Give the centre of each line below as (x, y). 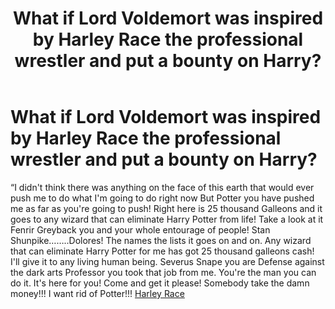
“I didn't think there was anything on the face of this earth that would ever (162, 187)
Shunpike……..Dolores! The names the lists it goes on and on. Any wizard (161, 240)
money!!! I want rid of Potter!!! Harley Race (97, 293)
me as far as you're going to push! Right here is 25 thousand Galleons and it (166, 208)
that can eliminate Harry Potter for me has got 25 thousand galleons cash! (162, 251)
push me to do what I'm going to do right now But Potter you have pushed (162, 198)
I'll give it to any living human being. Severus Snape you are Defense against (167, 261)
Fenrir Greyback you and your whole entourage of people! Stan (140, 229)
